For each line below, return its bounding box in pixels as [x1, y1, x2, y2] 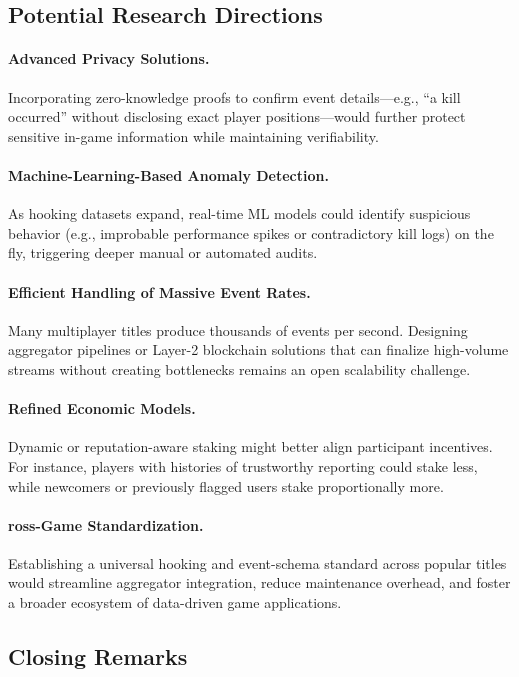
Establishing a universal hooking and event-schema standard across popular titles [8, 552, 507, 573]
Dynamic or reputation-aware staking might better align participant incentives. [8, 436, 493, 457]
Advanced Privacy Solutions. [8, 48, 210, 69]
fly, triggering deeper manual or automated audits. [8, 242, 318, 263]
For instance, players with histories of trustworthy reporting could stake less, [8, 455, 478, 476]
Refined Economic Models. [8, 398, 196, 419]
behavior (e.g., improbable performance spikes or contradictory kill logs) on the [8, 222, 494, 243]
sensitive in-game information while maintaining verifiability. [8, 125, 379, 146]
